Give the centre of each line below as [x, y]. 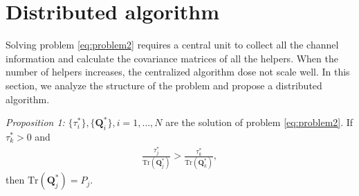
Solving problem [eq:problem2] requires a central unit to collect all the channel [172, 45]
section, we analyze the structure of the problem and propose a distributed [164, 85]
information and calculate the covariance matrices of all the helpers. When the [172, 58]
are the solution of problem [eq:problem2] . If [259, 122]
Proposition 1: [35, 122]
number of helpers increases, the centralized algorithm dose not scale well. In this [178, 72]
